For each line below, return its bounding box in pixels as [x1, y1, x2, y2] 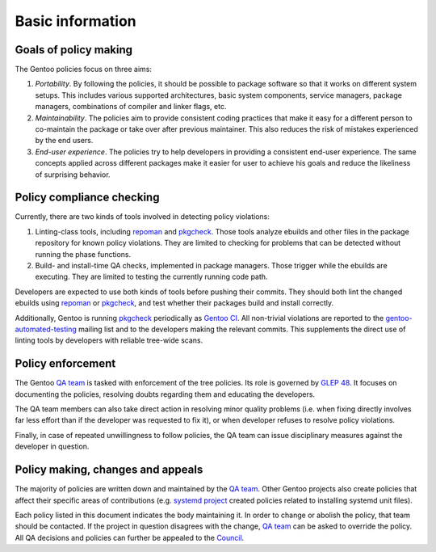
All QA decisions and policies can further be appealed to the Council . [15, 533, 245, 542]
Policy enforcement [15, 356, 116, 371]
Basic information [15, 12, 136, 30]
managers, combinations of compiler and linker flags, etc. [35, 102, 227, 112]
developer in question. [15, 441, 90, 452]
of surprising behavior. [35, 170, 111, 179]
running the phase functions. [35, 249, 132, 259]
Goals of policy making [15, 43, 133, 57]
